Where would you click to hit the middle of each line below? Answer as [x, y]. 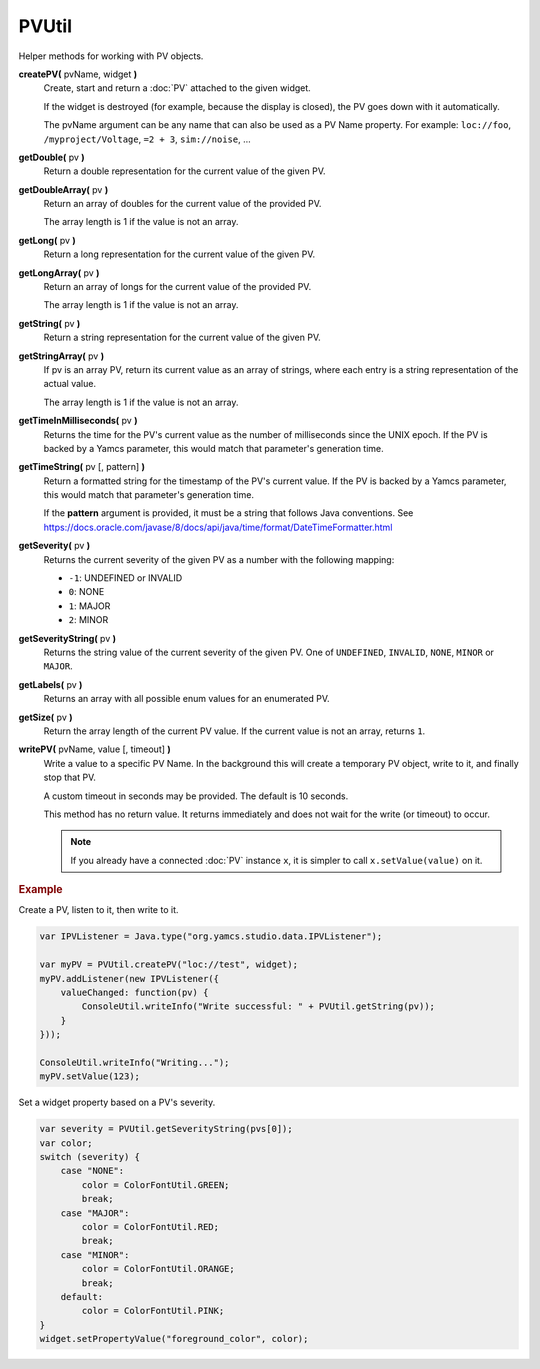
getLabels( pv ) [50, 684]
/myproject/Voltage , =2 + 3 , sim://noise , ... [147, 139]
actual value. [70, 384]
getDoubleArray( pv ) [63, 189]
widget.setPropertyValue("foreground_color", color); [174, 1339]
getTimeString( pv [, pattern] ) [81, 467]
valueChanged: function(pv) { [134, 992]
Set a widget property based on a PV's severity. [117, 1102]
